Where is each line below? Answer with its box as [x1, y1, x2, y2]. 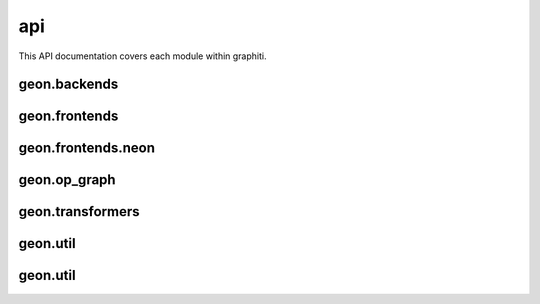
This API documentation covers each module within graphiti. [18, 50, 267, 62]
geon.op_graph [18, 171, 116, 189]
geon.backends [18, 76, 119, 93]
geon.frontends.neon [18, 140, 155, 157]
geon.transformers [18, 203, 140, 220]
